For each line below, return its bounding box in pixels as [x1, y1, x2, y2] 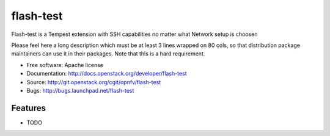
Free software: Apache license [26, 61, 104, 68]
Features [11, 102, 46, 113]
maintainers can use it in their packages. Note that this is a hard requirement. [11, 50, 205, 57]
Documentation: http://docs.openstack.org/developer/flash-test [26, 70, 187, 77]
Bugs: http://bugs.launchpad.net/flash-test [26, 87, 134, 94]
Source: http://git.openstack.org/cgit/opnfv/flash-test [26, 78, 161, 85]
